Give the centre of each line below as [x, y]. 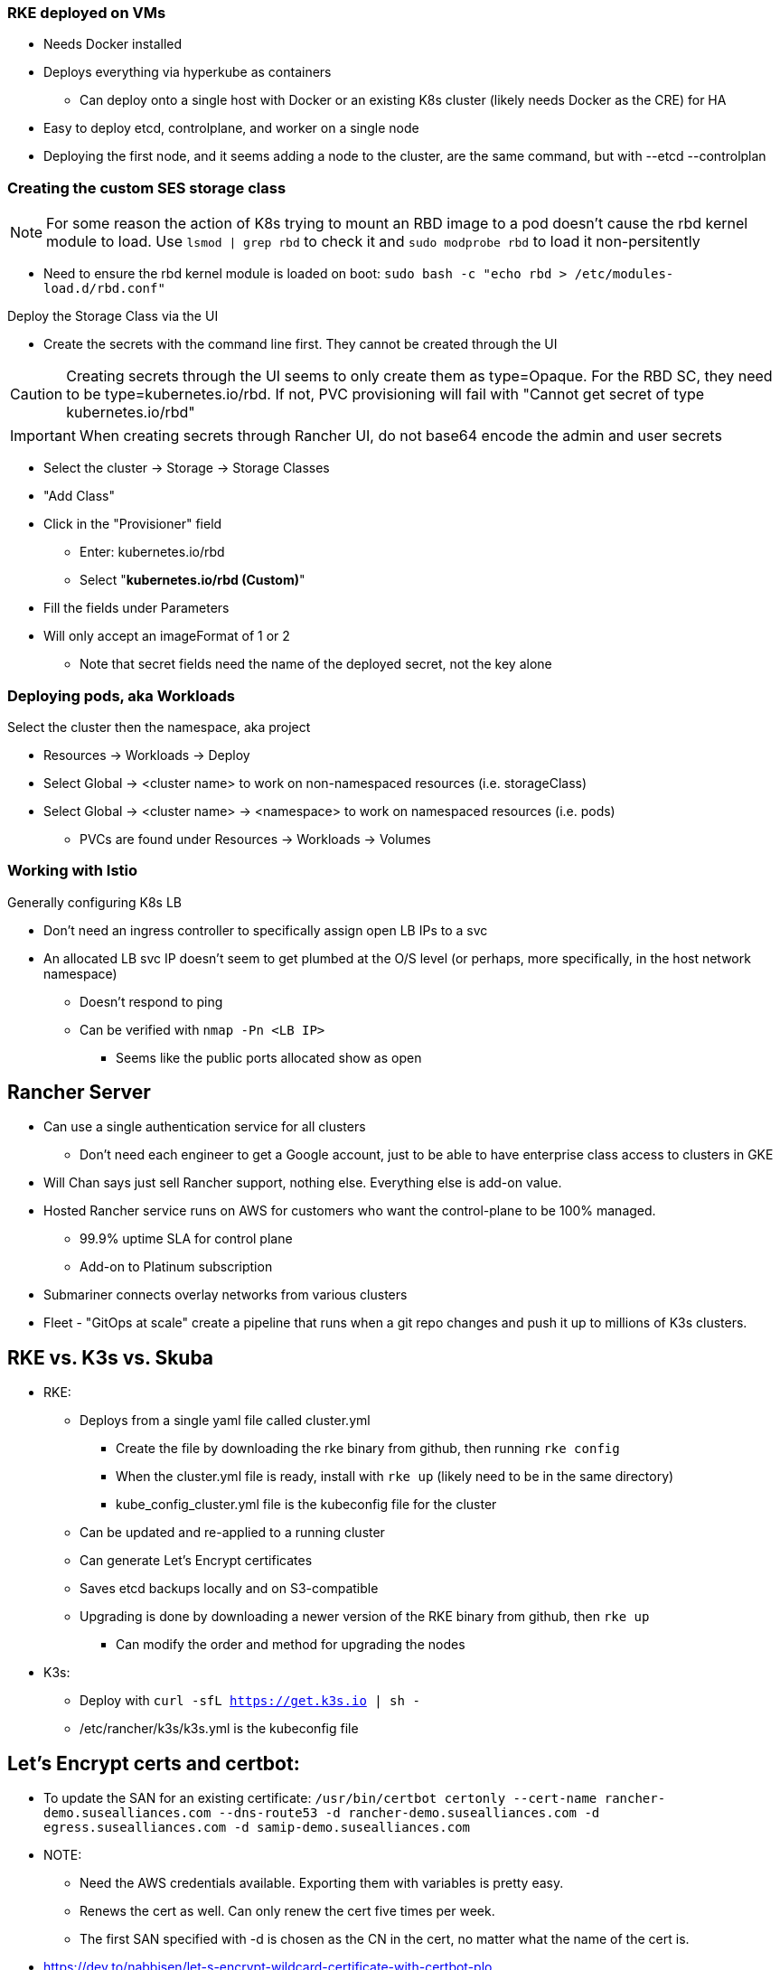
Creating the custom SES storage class [147, 188]
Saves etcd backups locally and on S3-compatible [229, 1589]
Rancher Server [79, 1093]
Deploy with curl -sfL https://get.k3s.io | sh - [250, 1701]
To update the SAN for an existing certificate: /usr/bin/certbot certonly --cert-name [320, 1798]
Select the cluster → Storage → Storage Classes [187, 468]
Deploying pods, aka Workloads [121, 695]
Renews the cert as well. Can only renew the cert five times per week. [287, 1911]
